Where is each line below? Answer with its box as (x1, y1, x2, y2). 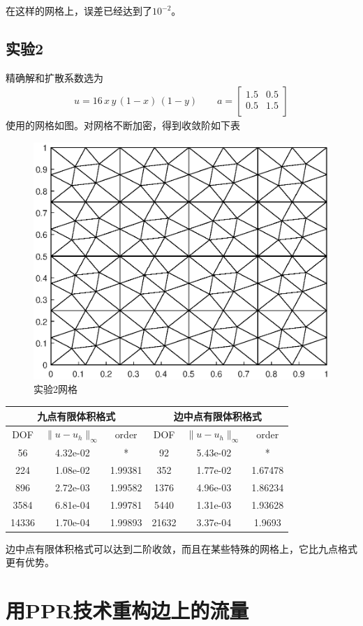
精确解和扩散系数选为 (6, 70, 103, 84)
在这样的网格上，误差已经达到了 (6, 3, 152, 17)
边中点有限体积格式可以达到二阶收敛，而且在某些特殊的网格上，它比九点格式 (6, 541, 357, 556)
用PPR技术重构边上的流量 (6, 596, 249, 625)
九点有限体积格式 (37, 408, 116, 423)
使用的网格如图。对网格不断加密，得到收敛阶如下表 (6, 118, 240, 133)
